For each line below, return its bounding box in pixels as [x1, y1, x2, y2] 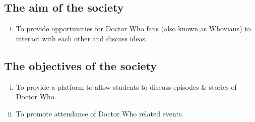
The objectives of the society [4, 57, 157, 73]
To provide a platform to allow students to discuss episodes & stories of [16, 81, 237, 92]
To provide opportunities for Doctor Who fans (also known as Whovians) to [16, 23, 251, 34]
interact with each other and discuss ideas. [16, 33, 147, 43]
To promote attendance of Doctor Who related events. [16, 108, 184, 118]
